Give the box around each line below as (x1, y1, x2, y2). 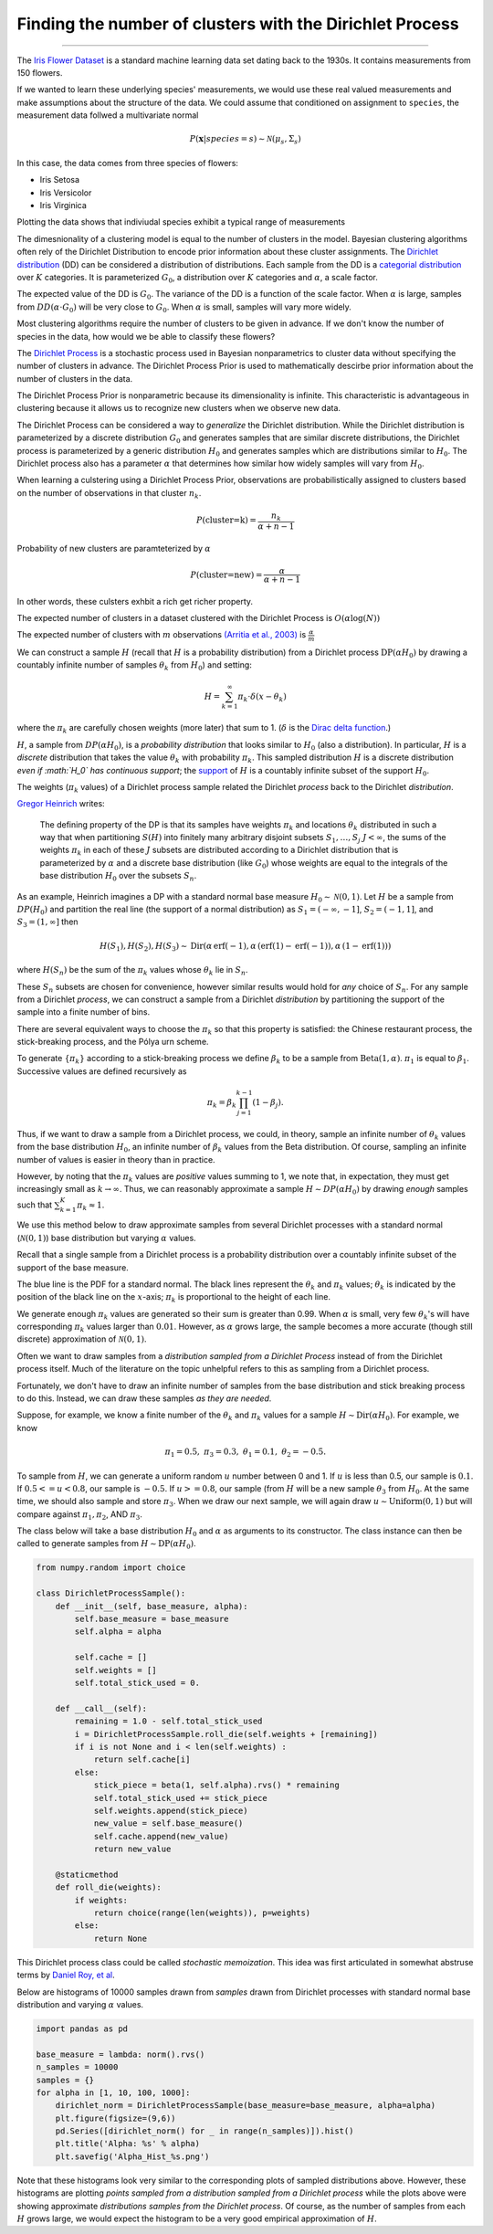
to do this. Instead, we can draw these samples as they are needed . (16, 1393, 272, 1404)
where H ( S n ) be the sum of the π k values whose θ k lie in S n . (16, 964, 248, 977)
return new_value (93, 1844, 172, 1854)
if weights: (74, 1895, 128, 1905)
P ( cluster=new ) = (190, 569, 263, 580)
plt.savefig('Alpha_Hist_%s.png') (55, 2151, 210, 2162)
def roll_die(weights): (55, 1882, 162, 1892)
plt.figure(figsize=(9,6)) (55, 2113, 177, 2123)
